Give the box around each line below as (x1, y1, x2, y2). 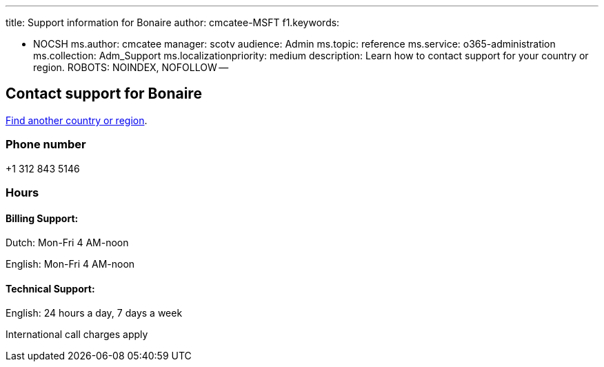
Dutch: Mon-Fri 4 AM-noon (6, 237, 129, 249)
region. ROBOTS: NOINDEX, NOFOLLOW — (33, 61, 229, 73)
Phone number (6, 137, 86, 152)
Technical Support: (6, 282, 95, 295)
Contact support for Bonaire (6, 85, 202, 103)
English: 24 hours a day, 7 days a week (6, 307, 183, 319)
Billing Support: (6, 212, 79, 224)
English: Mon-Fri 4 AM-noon (6, 258, 135, 270)
